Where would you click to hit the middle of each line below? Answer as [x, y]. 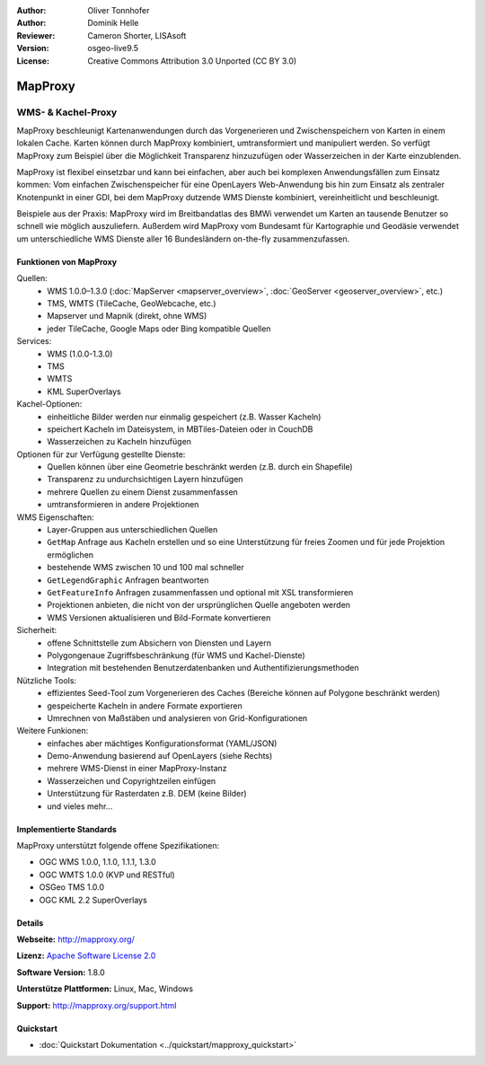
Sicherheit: [37, 630]
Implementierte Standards [66, 829]
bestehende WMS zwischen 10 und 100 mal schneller [145, 568]
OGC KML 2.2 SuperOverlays [93, 900]
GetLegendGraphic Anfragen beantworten [128, 580]
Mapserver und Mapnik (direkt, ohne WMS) [127, 316]
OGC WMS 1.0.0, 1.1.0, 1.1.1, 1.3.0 [97, 862]
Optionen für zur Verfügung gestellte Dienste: [101, 454]
